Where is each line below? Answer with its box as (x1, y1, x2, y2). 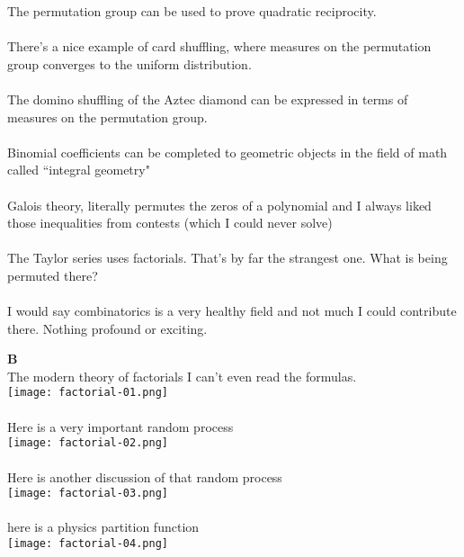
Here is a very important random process (7, 417, 234, 436)
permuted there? (7, 265, 98, 284)
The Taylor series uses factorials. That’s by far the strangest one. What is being (7, 248, 448, 267)
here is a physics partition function (7, 517, 200, 536)
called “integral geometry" (7, 160, 150, 179)
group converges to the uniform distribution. (7, 54, 252, 73)
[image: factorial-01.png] (7, 386, 168, 400)
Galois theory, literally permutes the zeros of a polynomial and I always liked (7, 195, 432, 214)
